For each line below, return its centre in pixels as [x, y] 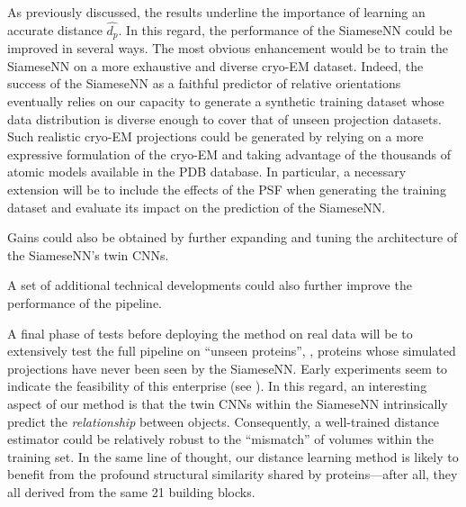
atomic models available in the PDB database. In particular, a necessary [207, 172]
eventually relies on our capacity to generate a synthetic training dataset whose [226, 101]
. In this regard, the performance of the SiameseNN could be [285, 29]
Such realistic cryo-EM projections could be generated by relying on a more [215, 136]
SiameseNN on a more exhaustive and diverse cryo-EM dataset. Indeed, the [215, 65]
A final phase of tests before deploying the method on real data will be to [210, 333]
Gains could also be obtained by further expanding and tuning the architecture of [233, 237]
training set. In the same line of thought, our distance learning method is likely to [233, 456]
